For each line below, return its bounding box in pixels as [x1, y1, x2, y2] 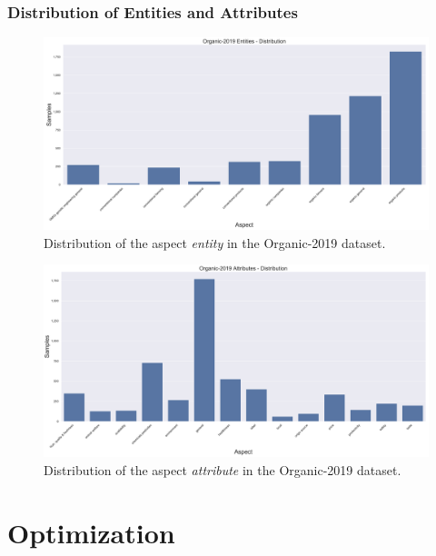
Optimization [7, 513, 175, 551]
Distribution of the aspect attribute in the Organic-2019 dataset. [44, 461, 401, 479]
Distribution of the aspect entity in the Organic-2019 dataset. [44, 233, 386, 252]
